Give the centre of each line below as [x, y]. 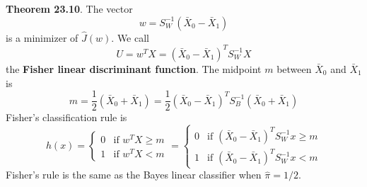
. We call [130, 37]
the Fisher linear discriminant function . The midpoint [134, 68]
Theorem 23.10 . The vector [69, 8]
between [294, 68]
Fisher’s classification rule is [66, 117]
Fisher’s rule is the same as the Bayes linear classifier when [134, 175]
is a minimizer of [42, 37]
